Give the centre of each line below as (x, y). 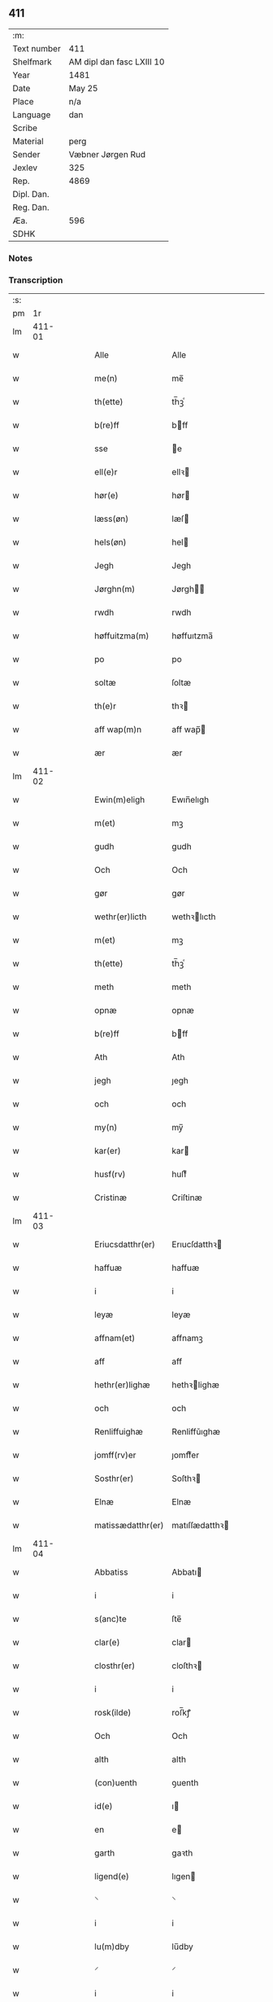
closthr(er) (115, 1666)
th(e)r (105, 706)
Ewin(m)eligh (120, 799)
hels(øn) (110, 542)
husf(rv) (110, 1174)
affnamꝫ (187, 1338)
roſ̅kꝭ (181, 1713)
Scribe (25, 128)
